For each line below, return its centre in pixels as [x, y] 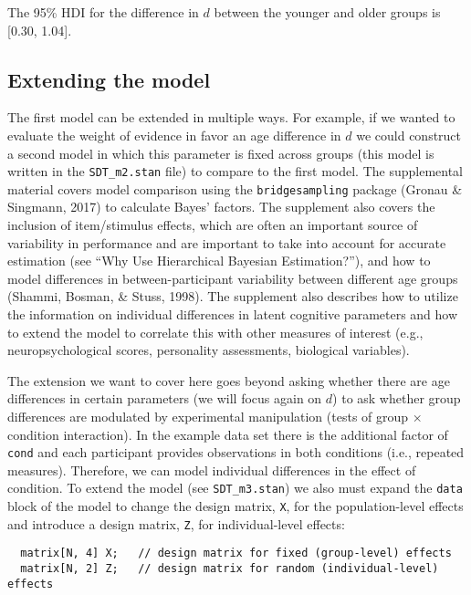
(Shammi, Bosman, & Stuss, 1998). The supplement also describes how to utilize [233, 296]
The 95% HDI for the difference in [103, 12]
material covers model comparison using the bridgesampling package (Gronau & [235, 188]
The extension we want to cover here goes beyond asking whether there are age [229, 380]
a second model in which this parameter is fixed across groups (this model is [221, 153]
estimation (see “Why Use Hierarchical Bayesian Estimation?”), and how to [219, 261]
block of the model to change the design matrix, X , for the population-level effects [235, 506]
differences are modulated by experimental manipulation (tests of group [208, 417]
